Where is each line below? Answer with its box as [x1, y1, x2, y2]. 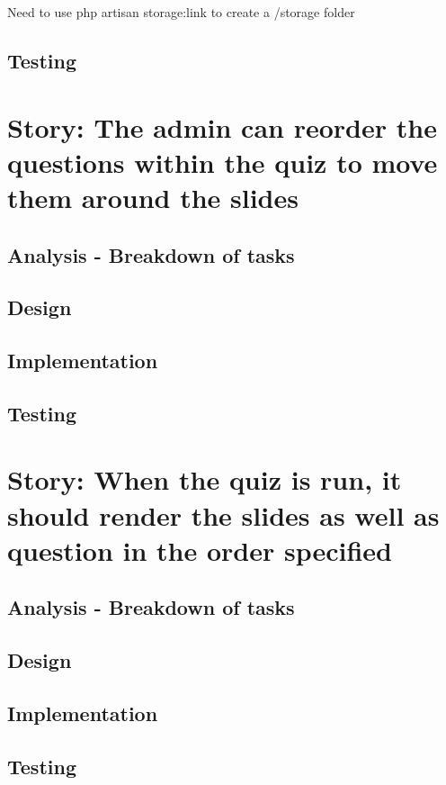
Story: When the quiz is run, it [7, 461, 402, 498]
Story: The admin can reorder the [7, 108, 437, 145]
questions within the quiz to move [7, 143, 438, 180]
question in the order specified [7, 531, 393, 568]
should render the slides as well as [7, 496, 440, 533]
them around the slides [7, 178, 299, 215]
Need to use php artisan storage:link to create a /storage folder [7, 3, 355, 21]
